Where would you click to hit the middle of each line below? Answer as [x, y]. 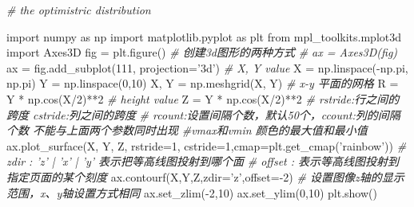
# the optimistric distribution [79, 10]
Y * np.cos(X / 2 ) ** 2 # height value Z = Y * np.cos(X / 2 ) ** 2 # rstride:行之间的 [203, 98]
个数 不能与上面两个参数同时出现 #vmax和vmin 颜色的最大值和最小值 [187, 130]
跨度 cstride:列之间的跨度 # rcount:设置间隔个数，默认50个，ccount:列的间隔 [203, 114]
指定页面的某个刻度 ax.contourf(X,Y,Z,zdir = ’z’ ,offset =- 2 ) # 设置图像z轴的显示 [205, 176]
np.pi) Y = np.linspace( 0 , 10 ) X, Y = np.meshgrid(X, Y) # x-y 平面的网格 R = [203, 83]
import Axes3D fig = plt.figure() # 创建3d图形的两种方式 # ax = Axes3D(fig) [202, 52]
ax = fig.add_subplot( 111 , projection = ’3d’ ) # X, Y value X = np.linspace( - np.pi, [207, 67]
